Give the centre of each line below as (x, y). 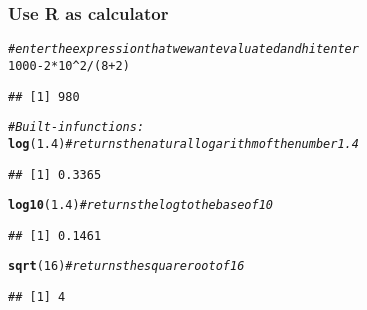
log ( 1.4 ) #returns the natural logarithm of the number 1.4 (183, 143)
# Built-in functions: (76, 127)
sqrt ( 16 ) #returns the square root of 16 (126, 266)
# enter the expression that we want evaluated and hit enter (183, 49)
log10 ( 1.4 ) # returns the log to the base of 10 (140, 205)
